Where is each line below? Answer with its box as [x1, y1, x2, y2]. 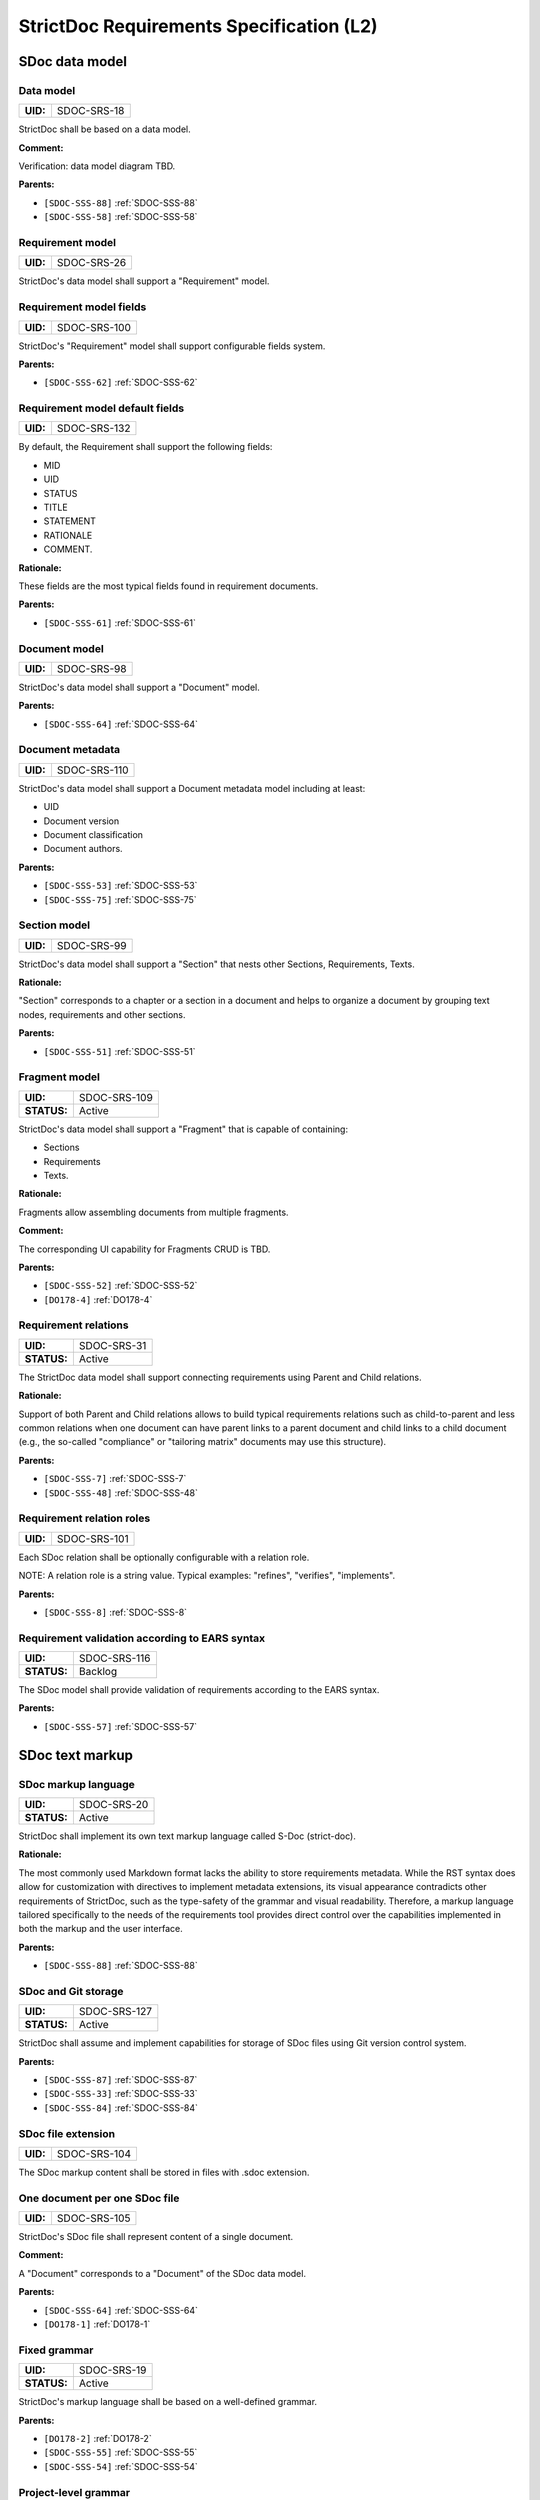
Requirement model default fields [18, 401, 185, 415]
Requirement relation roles [18, 1511, 151, 1525]
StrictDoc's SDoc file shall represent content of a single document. [18, 2231, 294, 2243]
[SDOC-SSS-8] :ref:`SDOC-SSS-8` [43, 1606, 188, 1618]
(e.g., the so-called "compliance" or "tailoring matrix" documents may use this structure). [18, 1436, 387, 1448]
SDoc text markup [18, 1746, 134, 1764]
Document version [43, 815, 120, 827]
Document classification [43, 829, 144, 840]
